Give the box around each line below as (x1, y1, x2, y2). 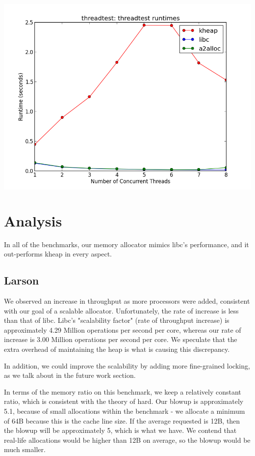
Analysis (4, 210, 62, 230)
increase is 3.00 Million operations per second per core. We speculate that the (4, 334, 237, 344)
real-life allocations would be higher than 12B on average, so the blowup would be (4, 434, 251, 445)
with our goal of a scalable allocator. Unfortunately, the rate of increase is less (4, 305, 239, 315)
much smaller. (4, 444, 46, 455)
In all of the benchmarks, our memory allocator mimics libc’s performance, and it (4, 239, 249, 249)
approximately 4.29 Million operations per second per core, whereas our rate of (4, 324, 241, 335)
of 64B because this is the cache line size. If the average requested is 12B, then (4, 415, 240, 426)
